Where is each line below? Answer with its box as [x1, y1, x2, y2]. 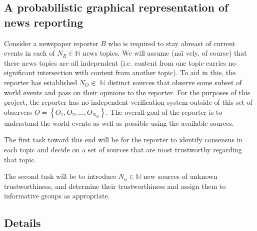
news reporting [4, 14, 83, 30]
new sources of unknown [143, 171, 217, 181]
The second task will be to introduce [4, 171, 116, 181]
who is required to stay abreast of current [108, 38, 235, 48]
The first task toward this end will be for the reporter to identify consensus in [4, 134, 243, 145]
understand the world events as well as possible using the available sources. [4, 117, 234, 128]
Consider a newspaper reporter [4, 38, 98, 48]
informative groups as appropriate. [4, 190, 110, 201]
